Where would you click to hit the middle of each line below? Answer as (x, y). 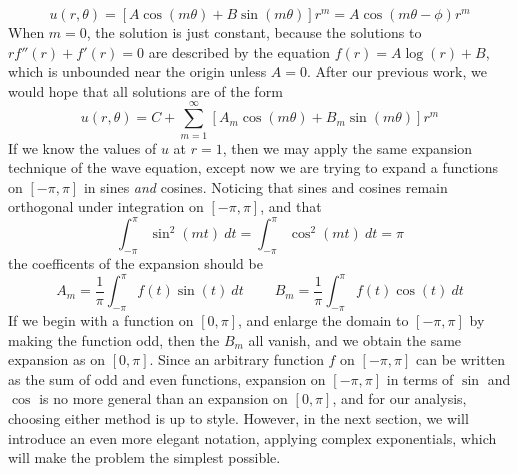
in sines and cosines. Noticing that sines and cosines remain (265, 186)
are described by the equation (239, 51)
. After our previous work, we (397, 71)
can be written (460, 359)
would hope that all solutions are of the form (145, 90)
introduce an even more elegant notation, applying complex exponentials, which (252, 437)
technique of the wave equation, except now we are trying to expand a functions (253, 167)
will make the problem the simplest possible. (144, 457)
